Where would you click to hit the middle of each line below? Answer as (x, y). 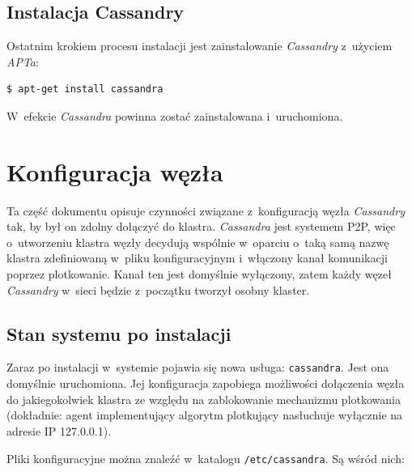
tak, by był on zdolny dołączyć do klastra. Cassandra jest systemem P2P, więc (201, 226)
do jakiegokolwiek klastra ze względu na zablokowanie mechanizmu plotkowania (204, 399)
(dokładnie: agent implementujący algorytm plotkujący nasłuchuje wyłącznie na (205, 415)
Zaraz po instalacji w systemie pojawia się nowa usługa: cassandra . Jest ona (198, 367)
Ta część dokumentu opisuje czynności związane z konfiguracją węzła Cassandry (206, 210)
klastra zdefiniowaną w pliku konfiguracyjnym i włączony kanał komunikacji (197, 258)
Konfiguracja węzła (115, 171)
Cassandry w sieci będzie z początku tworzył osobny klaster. (158, 289)
